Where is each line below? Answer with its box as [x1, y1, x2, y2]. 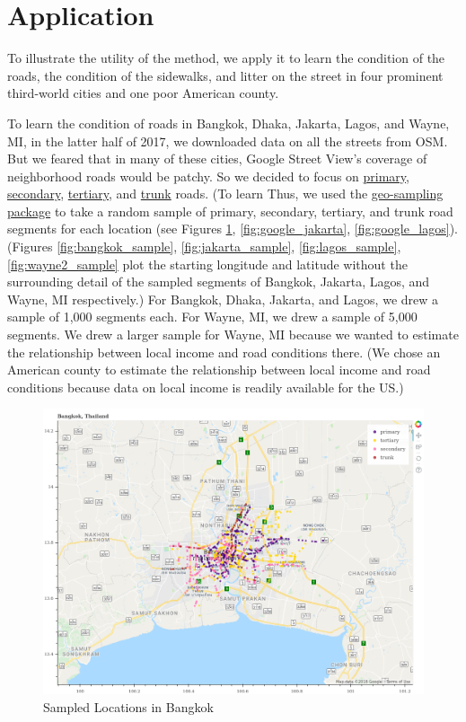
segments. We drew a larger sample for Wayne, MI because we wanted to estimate [7, 325, 459, 344]
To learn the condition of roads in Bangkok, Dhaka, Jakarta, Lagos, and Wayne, [7, 113, 450, 132]
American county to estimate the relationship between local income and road [7, 360, 431, 379]
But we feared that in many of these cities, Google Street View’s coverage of [7, 149, 427, 168]
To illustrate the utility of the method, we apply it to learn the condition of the [7, 48, 445, 67]
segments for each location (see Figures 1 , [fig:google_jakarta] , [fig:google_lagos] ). [7, 219, 459, 238]
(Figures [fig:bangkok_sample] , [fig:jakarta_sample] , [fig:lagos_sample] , [7, 237, 401, 256]
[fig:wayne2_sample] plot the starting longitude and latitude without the [7, 254, 408, 273]
